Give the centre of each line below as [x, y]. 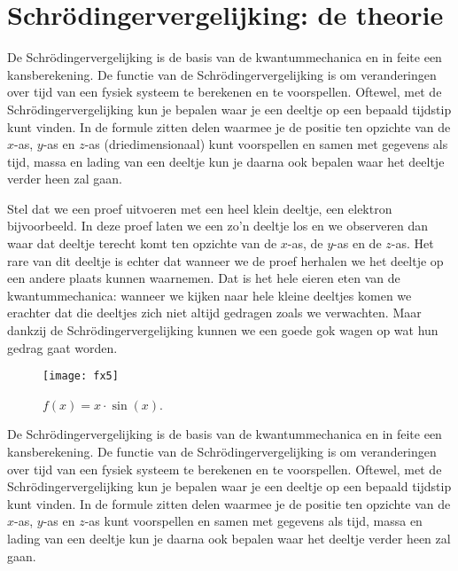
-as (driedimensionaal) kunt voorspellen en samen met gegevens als [266, 144]
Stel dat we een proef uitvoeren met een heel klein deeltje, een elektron [200, 208]
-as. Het [412, 243]
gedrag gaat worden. [62, 347]
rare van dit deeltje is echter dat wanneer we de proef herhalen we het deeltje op [225, 260]
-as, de [305, 243]
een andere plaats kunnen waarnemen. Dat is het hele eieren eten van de [204, 278]
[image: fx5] [81, 376]
